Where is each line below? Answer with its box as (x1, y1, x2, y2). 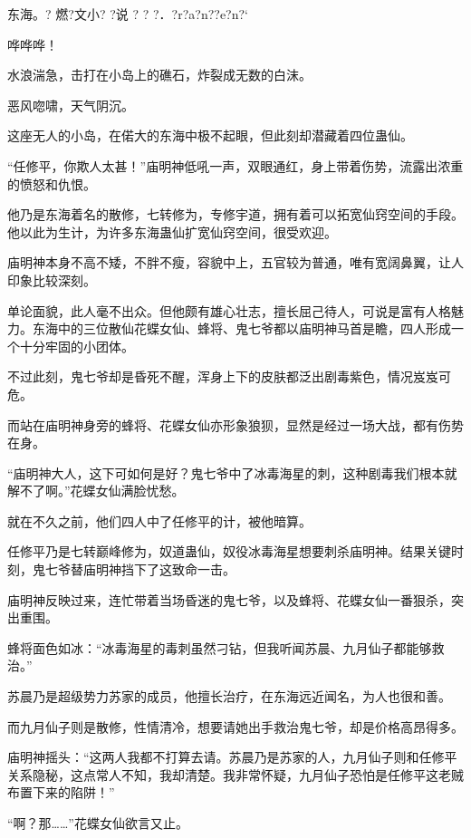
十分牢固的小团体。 (19, 336, 134, 355)
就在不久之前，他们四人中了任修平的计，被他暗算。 (7, 511, 312, 530)
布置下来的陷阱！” (7, 783, 115, 802)
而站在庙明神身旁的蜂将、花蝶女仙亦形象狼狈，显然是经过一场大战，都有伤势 (7, 415, 464, 434)
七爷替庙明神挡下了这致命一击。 (44, 560, 235, 579)
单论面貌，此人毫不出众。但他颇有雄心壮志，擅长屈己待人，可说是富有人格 (7, 301, 451, 320)
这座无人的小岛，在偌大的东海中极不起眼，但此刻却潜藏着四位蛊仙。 (7, 126, 413, 145)
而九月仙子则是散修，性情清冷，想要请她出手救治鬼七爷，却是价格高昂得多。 (7, 717, 464, 736)
